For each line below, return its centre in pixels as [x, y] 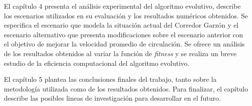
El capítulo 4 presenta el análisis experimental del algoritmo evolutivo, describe [122, 6]
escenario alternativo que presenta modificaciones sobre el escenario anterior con [124, 34]
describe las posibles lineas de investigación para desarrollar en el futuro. [112, 98]
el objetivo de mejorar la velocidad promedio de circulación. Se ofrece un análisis [124, 44]
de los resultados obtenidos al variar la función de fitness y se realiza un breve [120, 53]
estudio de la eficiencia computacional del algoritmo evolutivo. [97, 63]
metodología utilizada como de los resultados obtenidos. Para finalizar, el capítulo [126, 88]
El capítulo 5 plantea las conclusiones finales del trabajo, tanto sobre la [110, 79]
